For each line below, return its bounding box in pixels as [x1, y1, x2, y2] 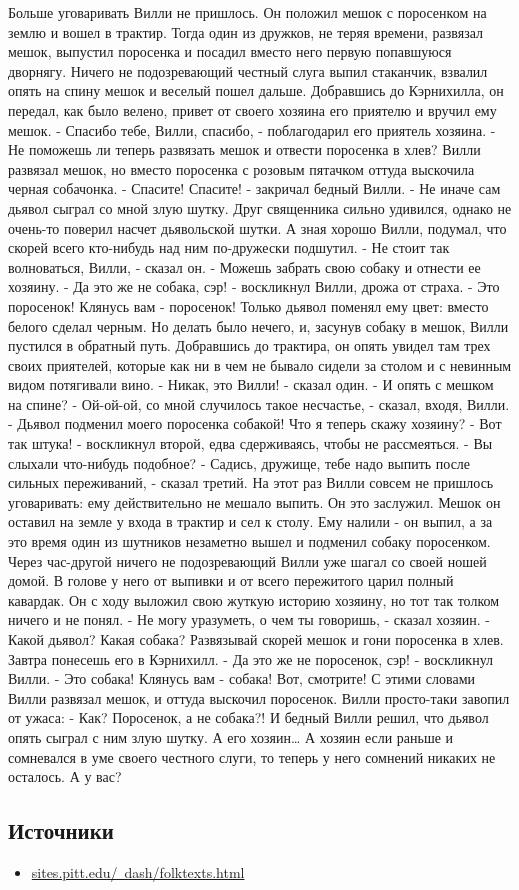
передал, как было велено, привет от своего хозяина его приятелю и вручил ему [8, 99, 497, 120]
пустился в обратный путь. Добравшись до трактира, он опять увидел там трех [8, 335, 491, 356]
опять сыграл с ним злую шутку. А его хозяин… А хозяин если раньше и [8, 726, 454, 747]
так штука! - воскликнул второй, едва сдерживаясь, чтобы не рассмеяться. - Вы [8, 433, 493, 454]
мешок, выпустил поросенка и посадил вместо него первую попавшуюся [8, 41, 452, 62]
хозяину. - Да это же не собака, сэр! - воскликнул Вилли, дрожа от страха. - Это [8, 276, 500, 297]
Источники [8, 815, 114, 846]
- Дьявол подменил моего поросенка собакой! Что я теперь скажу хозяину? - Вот [8, 413, 502, 434]
